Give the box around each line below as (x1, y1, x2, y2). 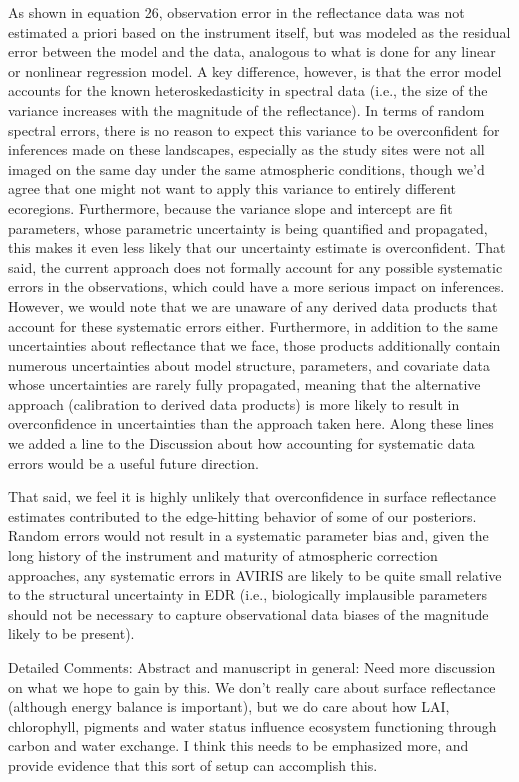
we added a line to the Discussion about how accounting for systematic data (8, 433, 475, 454)
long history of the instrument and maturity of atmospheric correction (8, 545, 438, 566)
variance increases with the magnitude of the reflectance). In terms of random (8, 99, 485, 120)
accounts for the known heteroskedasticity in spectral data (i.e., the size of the (8, 80, 488, 101)
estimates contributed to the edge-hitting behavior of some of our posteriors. (8, 505, 477, 526)
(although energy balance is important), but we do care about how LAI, (8, 696, 450, 717)
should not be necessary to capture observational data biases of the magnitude (8, 603, 489, 624)
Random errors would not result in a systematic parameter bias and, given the (8, 525, 489, 546)
